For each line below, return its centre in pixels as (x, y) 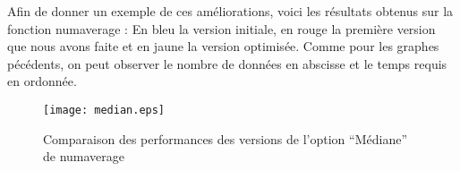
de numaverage (84, 156)
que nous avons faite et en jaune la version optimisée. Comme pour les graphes (223, 46)
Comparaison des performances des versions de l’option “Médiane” (225, 138)
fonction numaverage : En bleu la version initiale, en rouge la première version (221, 28)
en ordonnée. (42, 81)
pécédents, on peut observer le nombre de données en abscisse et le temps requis (227, 63)
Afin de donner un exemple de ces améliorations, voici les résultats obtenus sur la (230, 11)
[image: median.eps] (104, 110)
